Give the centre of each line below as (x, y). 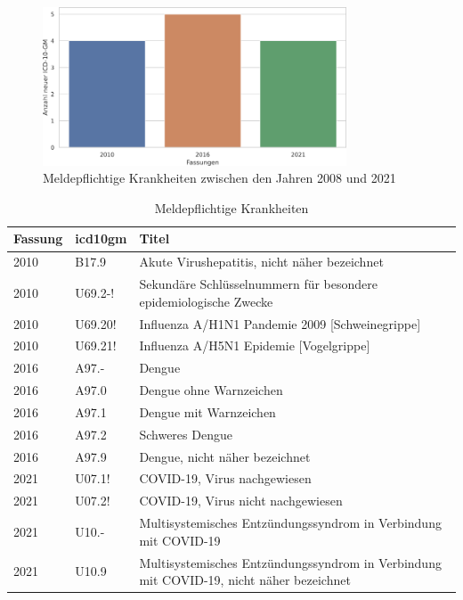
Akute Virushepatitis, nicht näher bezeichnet (261, 262)
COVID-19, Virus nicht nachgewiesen (241, 501)
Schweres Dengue (186, 434)
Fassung (38, 238)
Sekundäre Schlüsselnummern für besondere (259, 284)
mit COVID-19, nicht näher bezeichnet (245, 580)
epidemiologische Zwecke (206, 301)
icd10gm (101, 238)
